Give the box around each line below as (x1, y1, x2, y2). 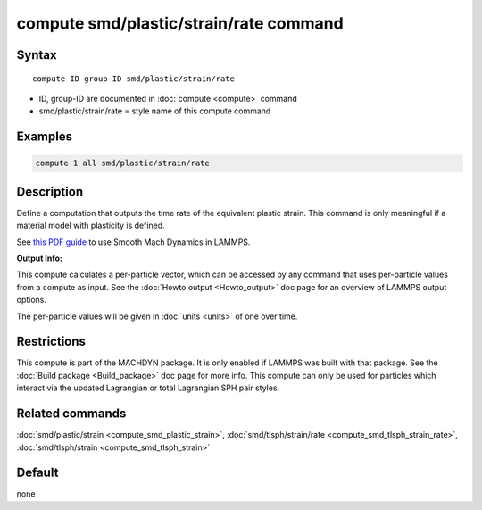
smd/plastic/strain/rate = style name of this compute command (38, 105, 271, 116)
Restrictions (16, 334, 87, 349)
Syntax (16, 47, 57, 63)
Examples (16, 130, 73, 145)
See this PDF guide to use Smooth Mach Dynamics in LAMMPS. (16, 237, 251, 247)
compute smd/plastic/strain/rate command (16, 13, 344, 33)
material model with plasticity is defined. (16, 220, 165, 231)
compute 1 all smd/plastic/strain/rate (35, 158, 210, 169)
